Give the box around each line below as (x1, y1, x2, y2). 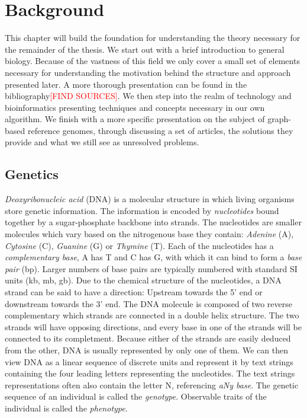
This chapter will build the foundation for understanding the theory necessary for (5, 31, 300, 44)
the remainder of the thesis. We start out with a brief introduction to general (5, 43, 285, 55)
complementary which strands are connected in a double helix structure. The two (5, 309, 299, 321)
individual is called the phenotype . (5, 401, 128, 414)
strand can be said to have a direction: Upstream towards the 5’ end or (5, 286, 263, 298)
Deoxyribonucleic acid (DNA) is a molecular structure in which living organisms (5, 193, 295, 205)
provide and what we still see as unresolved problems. (5, 136, 199, 148)
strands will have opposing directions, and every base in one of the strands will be (5, 320, 302, 333)
